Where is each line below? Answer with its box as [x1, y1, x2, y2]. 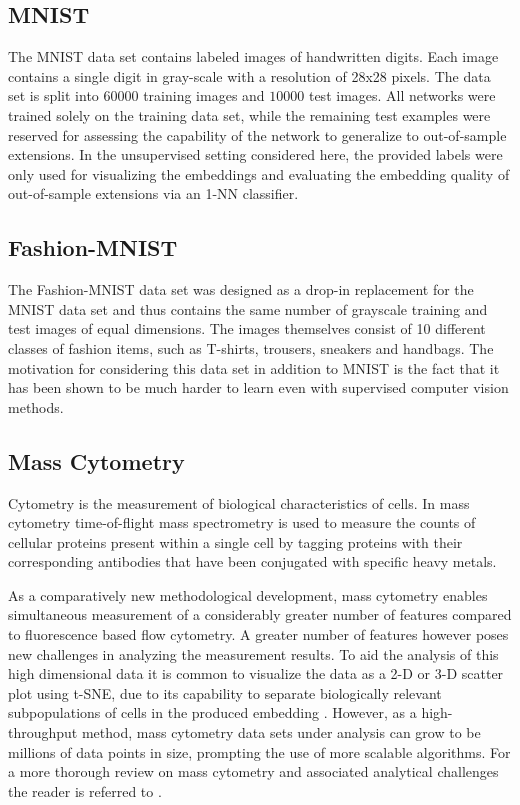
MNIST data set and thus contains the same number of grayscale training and [8, 298, 488, 319]
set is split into [8, 85, 99, 106]
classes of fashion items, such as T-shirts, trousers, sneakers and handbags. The [8, 337, 494, 358]
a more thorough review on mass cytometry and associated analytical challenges [8, 761, 499, 782]
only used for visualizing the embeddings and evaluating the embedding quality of [8, 163, 510, 184]
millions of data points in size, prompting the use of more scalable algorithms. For [8, 741, 511, 762]
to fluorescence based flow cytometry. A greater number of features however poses [8, 624, 509, 645]
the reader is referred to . [8, 780, 162, 801]
